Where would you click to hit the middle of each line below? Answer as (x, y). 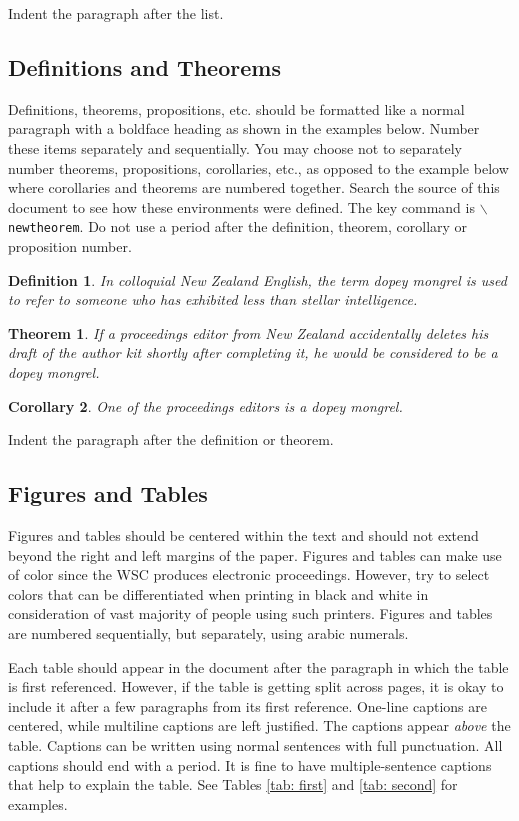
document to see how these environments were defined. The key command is (241, 206)
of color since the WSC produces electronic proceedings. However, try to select (249, 574)
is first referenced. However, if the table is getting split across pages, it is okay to (256, 686)
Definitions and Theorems (144, 66)
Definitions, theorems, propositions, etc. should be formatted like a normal (236, 108)
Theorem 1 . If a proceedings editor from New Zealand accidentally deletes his (248, 332)
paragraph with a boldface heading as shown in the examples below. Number (244, 128)
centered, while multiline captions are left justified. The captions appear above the (259, 725)
